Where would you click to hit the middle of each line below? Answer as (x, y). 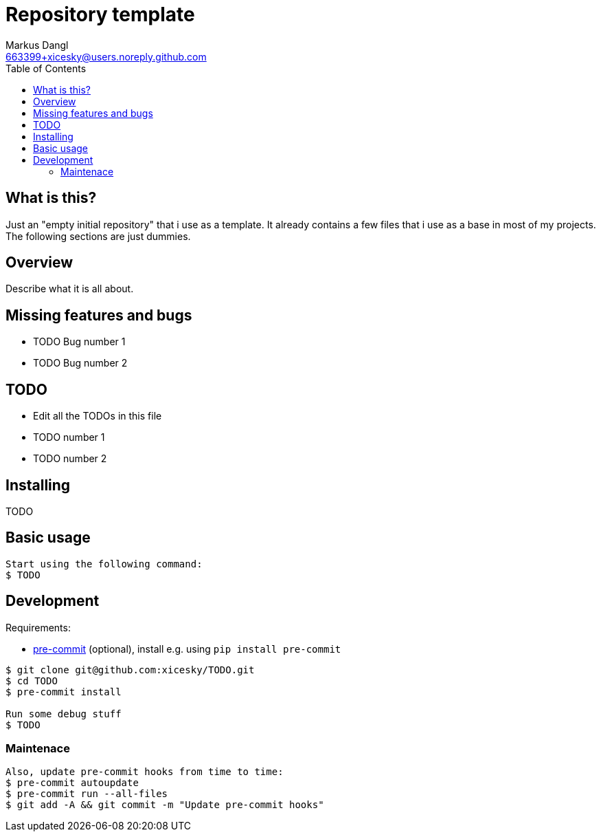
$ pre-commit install (64, 692)
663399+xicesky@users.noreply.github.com (106, 56)
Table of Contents (46, 68)
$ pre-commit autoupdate (72, 783)
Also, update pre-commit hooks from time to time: (145, 772)
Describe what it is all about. (70, 289)
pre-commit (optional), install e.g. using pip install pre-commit (187, 649)
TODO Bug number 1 (79, 342)
